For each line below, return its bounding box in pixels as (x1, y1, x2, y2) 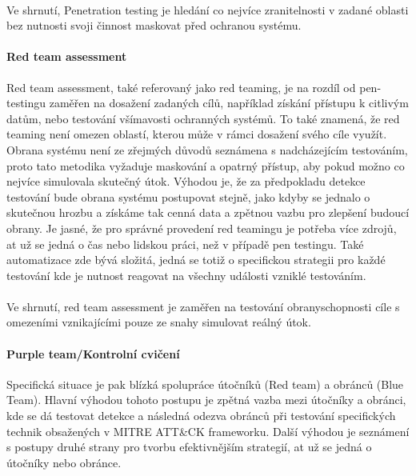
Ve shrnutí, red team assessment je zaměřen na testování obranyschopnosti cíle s (6, 298, 400, 314)
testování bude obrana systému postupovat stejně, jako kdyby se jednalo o (6, 188, 370, 205)
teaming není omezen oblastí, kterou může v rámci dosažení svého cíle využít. (6, 126, 387, 142)
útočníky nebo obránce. (6, 454, 122, 470)
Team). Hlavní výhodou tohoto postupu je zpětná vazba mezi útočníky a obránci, (6, 391, 406, 408)
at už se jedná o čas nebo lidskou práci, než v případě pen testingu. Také (6, 235, 364, 252)
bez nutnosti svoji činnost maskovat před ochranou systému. (6, 17, 302, 34)
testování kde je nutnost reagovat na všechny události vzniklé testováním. (6, 266, 366, 283)
